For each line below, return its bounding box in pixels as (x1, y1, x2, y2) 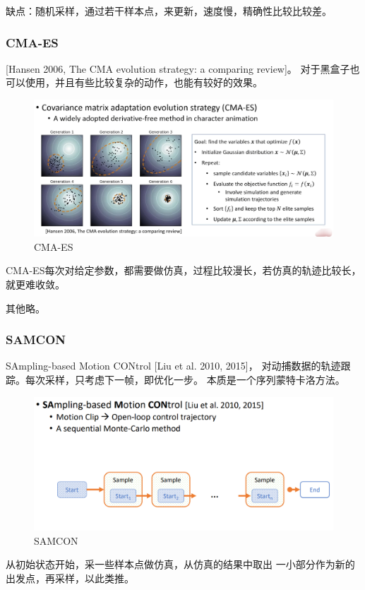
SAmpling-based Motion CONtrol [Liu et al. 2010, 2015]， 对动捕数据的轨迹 (6, 358, 341, 373)
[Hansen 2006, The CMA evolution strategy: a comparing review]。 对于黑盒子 (6, 61, 350, 76)
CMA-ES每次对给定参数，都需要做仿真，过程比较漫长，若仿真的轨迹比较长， (6, 263, 361, 278)
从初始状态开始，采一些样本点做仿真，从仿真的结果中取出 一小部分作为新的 (6, 557, 355, 572)
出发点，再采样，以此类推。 (6, 570, 134, 585)
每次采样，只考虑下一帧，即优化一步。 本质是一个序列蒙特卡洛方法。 (25, 372, 345, 387)
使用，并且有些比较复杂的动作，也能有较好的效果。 (25, 75, 263, 90)
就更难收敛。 (6, 276, 65, 291)
